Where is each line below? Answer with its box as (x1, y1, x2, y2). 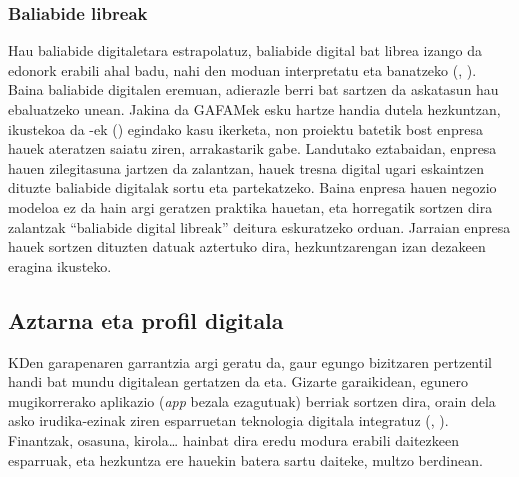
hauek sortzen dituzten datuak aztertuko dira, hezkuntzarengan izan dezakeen (8, 236, 486, 257)
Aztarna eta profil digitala (8, 304, 284, 335)
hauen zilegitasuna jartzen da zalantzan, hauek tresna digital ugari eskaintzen (8, 157, 484, 178)
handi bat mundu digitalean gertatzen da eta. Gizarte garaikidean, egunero (8, 371, 468, 392)
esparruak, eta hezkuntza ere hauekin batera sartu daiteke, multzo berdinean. (8, 449, 483, 470)
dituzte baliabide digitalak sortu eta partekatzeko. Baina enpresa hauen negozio (8, 177, 497, 198)
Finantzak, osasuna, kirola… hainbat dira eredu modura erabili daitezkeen (8, 429, 459, 450)
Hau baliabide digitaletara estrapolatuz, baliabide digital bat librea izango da (8, 40, 482, 61)
